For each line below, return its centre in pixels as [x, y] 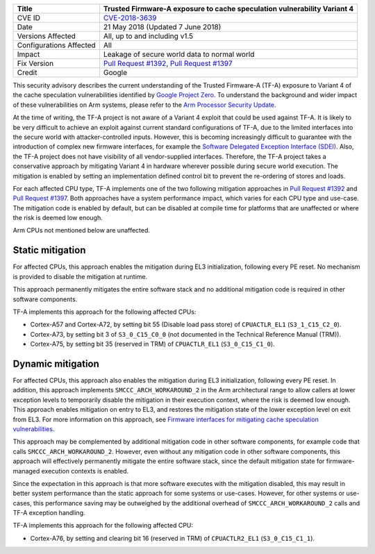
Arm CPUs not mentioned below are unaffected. [82, 230]
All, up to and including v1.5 [148, 36]
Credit [27, 73]
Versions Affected [47, 36]
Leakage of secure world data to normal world [179, 54]
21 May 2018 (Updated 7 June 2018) [162, 27]
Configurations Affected [57, 45]
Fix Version [35, 64]
